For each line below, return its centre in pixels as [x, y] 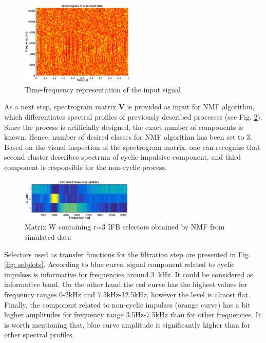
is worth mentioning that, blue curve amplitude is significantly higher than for [127, 324]
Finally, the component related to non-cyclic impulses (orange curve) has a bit [127, 304]
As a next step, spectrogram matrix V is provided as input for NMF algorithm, [129, 107]
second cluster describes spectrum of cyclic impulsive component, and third [123, 157]
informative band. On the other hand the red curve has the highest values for [126, 284]
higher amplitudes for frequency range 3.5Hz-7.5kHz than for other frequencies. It [133, 315]
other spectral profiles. [39, 335]
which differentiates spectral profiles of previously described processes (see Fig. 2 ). [133, 117]
